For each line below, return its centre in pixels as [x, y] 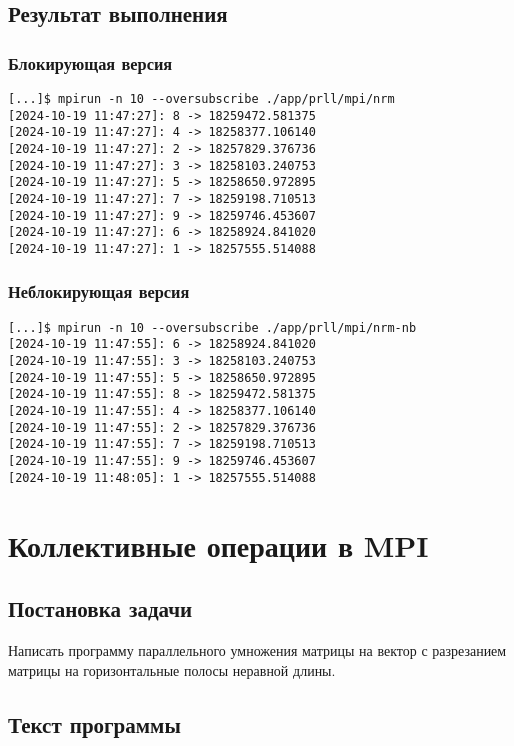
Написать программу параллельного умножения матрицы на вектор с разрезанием [257, 649]
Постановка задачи [100, 608]
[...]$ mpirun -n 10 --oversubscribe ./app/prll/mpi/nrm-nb [212, 327]
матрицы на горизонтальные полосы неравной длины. [172, 669]
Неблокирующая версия [99, 291]
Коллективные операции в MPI [218, 544]
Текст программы [94, 723]
